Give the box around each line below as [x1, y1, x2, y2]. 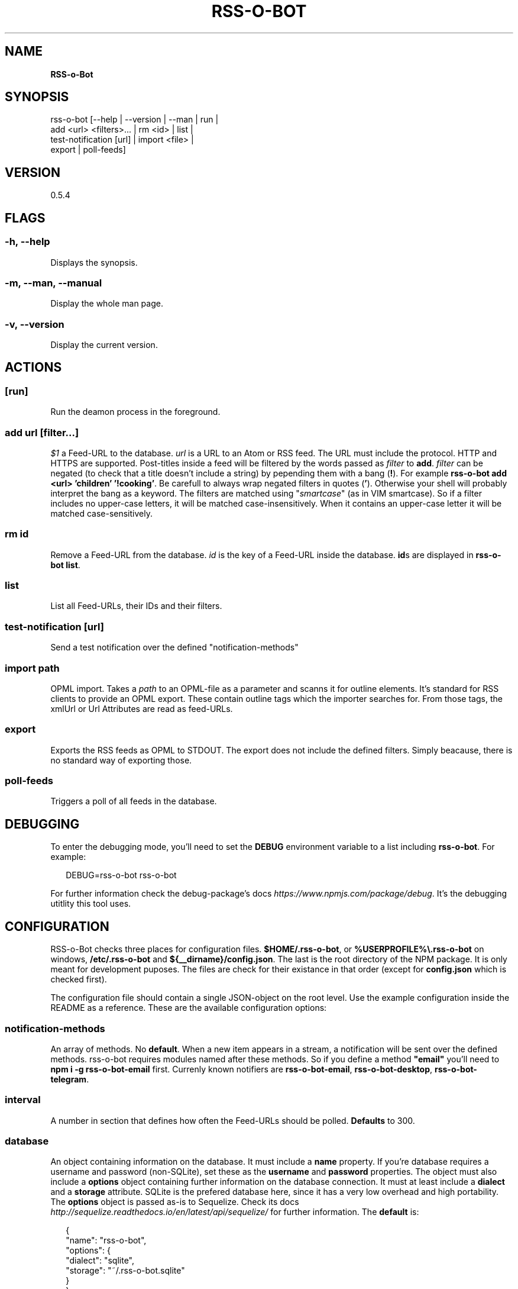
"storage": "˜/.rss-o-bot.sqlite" [66, 1265, 185, 1276]
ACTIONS [5, 360, 62, 375]
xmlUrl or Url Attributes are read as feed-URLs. [50, 703, 233, 714]
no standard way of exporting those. [50, 755, 192, 765]
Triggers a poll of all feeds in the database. [50, 796, 217, 807]
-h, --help [5, 236, 50, 248]
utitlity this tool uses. [50, 898, 131, 909]
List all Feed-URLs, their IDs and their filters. [50, 601, 222, 611]
